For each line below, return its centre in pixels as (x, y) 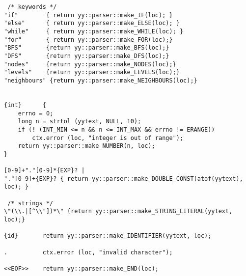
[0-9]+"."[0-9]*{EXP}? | (44, 171)
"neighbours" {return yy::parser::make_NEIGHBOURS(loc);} (101, 80)
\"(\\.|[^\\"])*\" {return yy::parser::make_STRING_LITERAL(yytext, (118, 211)
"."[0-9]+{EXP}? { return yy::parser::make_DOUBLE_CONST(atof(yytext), (123, 179)
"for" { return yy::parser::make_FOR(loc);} (88, 40)
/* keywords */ (32, 7)
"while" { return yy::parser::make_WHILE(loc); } (94, 31)
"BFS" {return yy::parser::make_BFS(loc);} (87, 48)
